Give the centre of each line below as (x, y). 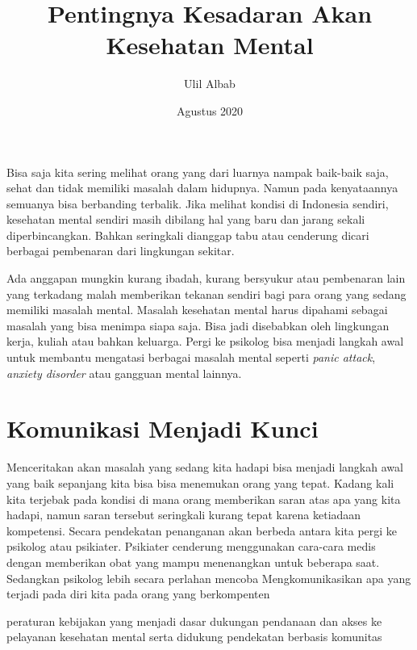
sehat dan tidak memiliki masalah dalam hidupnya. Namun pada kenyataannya (202, 188)
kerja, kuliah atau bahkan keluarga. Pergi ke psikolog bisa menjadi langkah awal (205, 341)
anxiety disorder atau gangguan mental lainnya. (124, 373)
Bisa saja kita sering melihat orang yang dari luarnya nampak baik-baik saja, (198, 172)
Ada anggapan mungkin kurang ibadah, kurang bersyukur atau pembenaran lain (206, 278)
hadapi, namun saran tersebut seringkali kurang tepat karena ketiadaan (184, 515)
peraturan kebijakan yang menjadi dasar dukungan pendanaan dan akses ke (194, 621)
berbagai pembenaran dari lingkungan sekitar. (121, 251)
